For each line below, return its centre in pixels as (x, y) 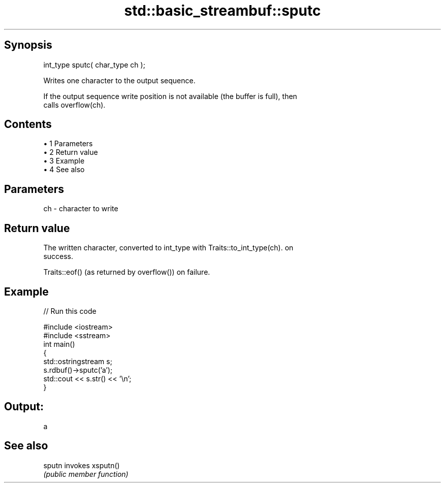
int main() (59, 344)
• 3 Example (64, 161)
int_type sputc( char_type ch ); (94, 64)
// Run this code (70, 311)
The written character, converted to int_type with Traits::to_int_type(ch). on (168, 248)
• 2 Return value (71, 152)
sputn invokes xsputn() (82, 465)
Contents (28, 124)
